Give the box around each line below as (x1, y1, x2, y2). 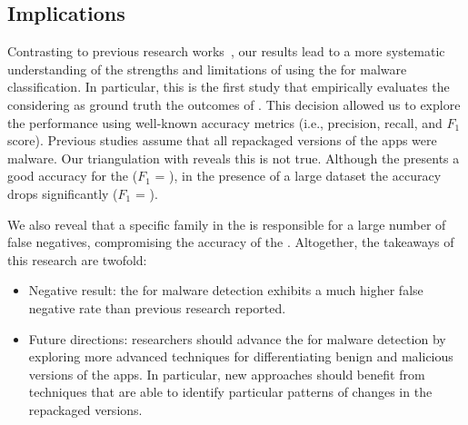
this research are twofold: (7, 250, 147, 269)
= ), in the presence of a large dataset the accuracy (154, 166, 442, 185)
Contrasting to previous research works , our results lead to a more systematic (7, 42, 445, 61)
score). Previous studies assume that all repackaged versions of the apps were (7, 131, 437, 150)
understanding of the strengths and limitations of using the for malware (7, 59, 407, 78)
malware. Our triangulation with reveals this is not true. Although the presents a (7, 148, 460, 167)
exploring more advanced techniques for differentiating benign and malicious (28, 347, 453, 366)
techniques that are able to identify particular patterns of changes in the (28, 382, 433, 401)
